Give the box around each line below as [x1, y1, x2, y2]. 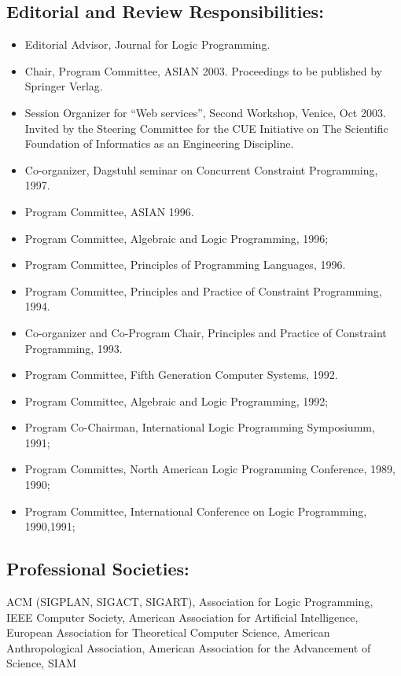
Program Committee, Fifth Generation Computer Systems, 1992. [24, 366, 338, 383]
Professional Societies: [6, 557, 189, 581]
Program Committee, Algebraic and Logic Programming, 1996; [24, 230, 329, 246]
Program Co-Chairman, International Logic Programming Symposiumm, [24, 419, 375, 435]
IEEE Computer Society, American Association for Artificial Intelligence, [6, 608, 359, 625]
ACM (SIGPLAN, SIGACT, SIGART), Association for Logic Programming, [6, 593, 373, 610]
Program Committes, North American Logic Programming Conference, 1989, [24, 461, 395, 477]
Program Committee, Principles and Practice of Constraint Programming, [24, 282, 382, 299]
